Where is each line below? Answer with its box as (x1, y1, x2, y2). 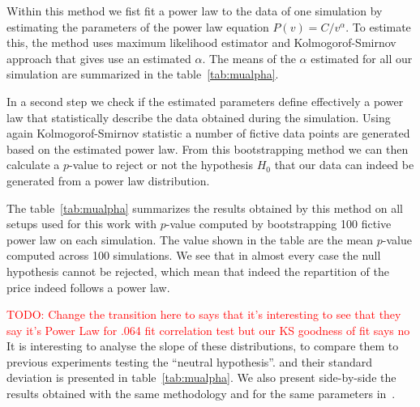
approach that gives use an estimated (6, 49, 191, 66)
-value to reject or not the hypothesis (69, 156, 253, 173)
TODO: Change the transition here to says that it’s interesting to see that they (6, 306, 401, 323)
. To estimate (345, 18, 411, 35)
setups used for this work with (6, 215, 157, 232)
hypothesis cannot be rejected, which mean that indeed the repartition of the (6, 262, 390, 279)
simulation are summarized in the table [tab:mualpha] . (6, 66, 279, 83)
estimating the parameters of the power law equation (6, 18, 269, 35)
